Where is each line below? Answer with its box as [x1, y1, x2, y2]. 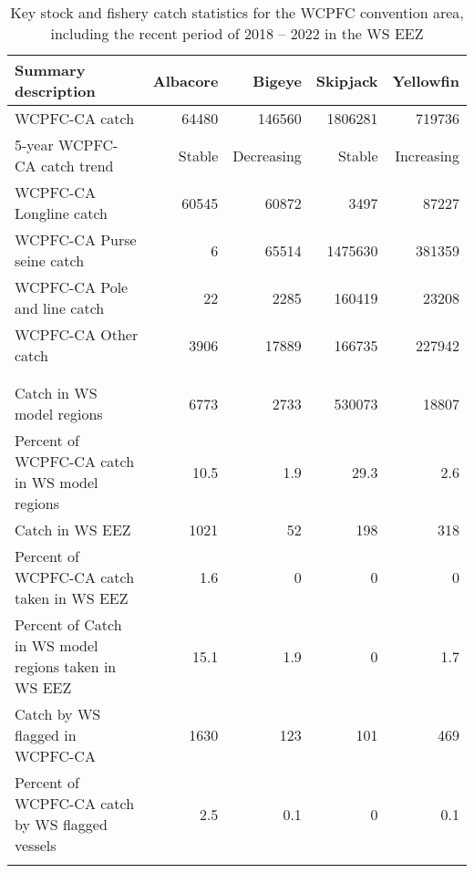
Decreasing [232, 144, 302, 166]
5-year [15, 134, 54, 155]
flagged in [15, 724, 77, 745]
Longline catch [15, 203, 108, 223]
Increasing [395, 144, 459, 166]
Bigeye [252, 69, 302, 91]
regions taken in [15, 656, 117, 677]
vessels [15, 835, 57, 856]
